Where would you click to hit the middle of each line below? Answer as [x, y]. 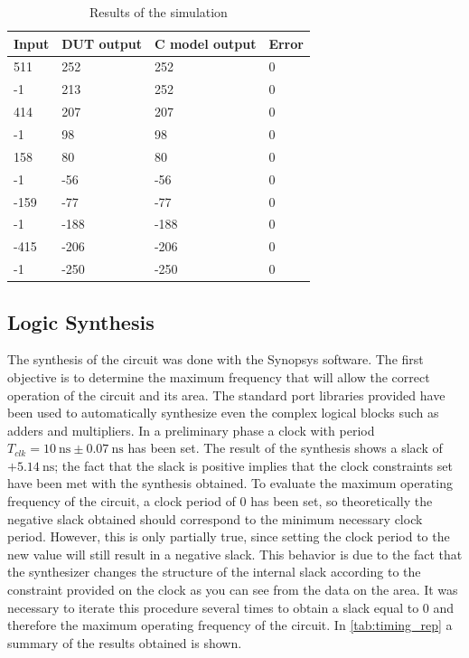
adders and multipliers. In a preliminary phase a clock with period [191, 430]
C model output [205, 43]
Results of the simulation [159, 12]
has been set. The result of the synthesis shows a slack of [285, 448]
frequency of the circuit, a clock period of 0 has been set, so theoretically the [220, 501]
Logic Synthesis [81, 321]
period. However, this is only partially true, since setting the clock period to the [229, 536]
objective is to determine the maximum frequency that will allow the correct [219, 376]
